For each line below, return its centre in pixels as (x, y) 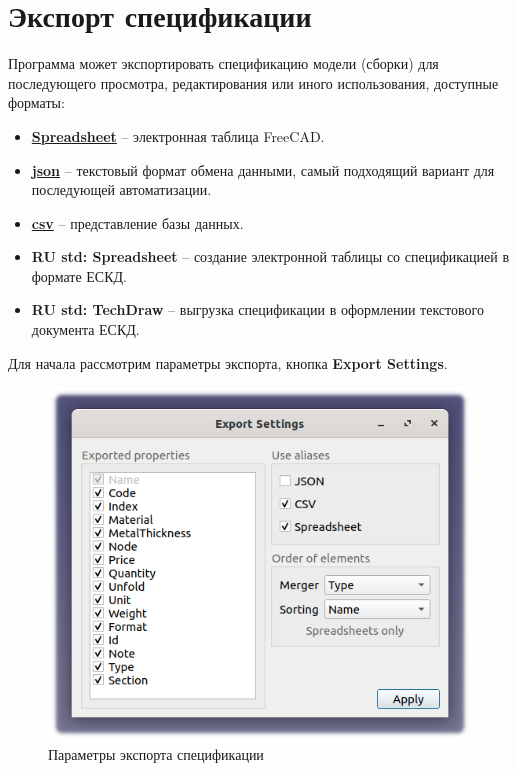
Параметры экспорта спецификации (156, 754)
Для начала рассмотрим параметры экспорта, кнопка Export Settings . (228, 362)
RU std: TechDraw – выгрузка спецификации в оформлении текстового (257, 309)
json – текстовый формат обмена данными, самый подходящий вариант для (263, 169)
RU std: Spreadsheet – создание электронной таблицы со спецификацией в (270, 256)
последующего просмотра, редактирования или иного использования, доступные (253, 82)
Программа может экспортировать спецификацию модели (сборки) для (223, 63)
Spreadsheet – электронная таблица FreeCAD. (178, 135)
